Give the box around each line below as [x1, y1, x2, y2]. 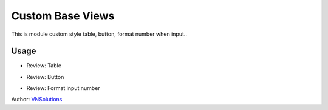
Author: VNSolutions [11, 95, 63, 103]
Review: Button [26, 73, 64, 80]
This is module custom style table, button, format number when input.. [11, 30, 188, 38]
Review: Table [26, 62, 62, 69]
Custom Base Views [11, 9, 115, 22]
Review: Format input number [26, 84, 100, 92]
